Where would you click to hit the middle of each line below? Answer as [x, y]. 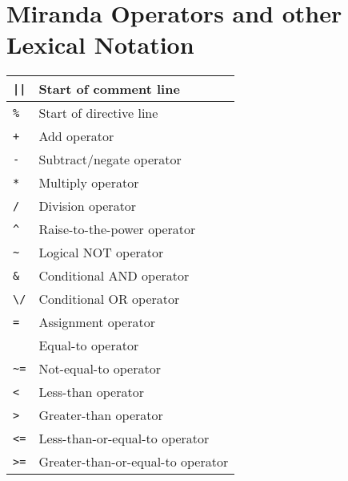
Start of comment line [109, 89]
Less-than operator [91, 392]
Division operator [88, 206]
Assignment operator [97, 322]
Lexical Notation [100, 44]
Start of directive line [98, 113]
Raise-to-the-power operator [117, 229]
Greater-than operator [101, 415]
